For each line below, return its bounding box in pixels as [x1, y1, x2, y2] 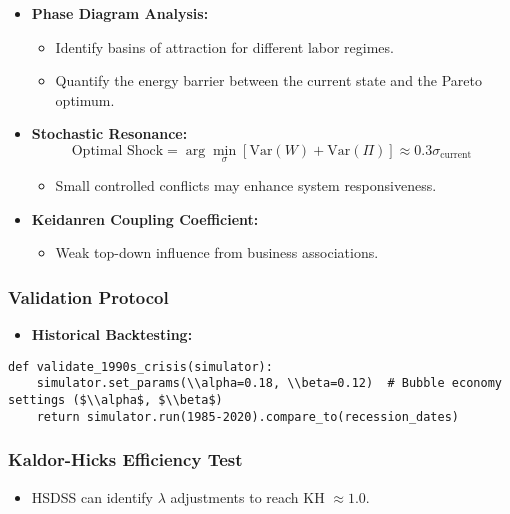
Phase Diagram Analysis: [31, 3, 209, 23]
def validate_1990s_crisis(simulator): [8, 359, 273, 374]
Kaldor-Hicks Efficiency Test [8, 447, 243, 472]
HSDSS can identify [31, 486, 153, 507]
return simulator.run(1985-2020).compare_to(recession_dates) [36, 409, 460, 424]
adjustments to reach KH [170, 486, 325, 507]
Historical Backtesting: [31, 324, 193, 345]
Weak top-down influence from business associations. [55, 242, 379, 263]
